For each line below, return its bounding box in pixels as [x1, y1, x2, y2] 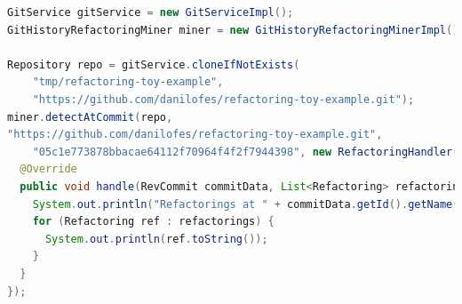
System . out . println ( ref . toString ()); [44, 232, 268, 245]
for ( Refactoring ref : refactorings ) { [32, 215, 275, 228]
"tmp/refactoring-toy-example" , [32, 76, 224, 89]
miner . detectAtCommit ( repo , [7, 110, 173, 124]
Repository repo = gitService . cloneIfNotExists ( [7, 58, 300, 71]
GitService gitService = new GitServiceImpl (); [7, 6, 294, 19]
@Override [20, 163, 77, 176]
